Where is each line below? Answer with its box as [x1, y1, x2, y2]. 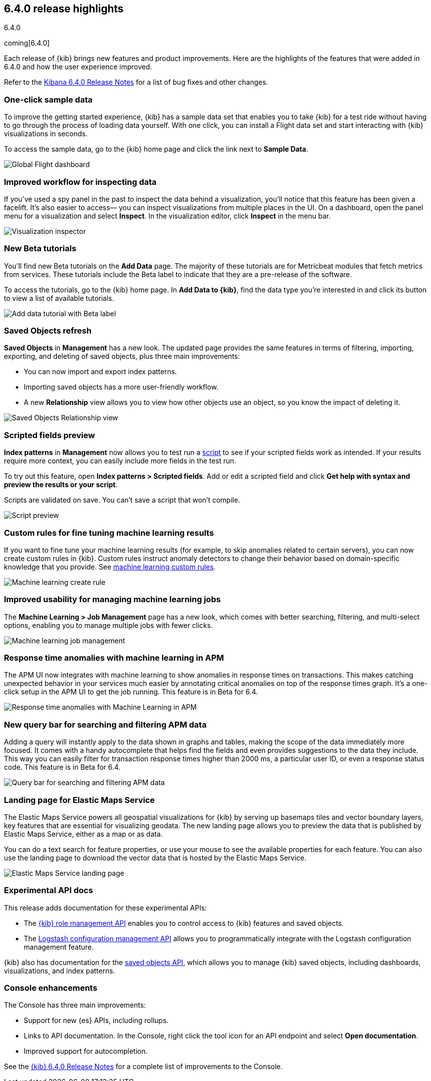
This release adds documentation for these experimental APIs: [4, 903, 207, 912]
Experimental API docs [4, 885, 93, 896]
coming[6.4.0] [4, 39, 50, 48]
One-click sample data [4, 94, 93, 105]
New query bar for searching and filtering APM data [4, 719, 207, 730]
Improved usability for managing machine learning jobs [4, 594, 221, 605]
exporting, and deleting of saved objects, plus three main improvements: [4, 352, 240, 361]
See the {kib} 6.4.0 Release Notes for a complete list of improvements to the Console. [4, 1062, 283, 1071]
